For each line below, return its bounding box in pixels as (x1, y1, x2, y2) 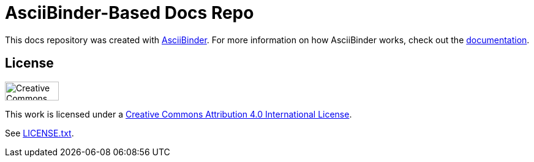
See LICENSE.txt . (5, 127, 74, 138)
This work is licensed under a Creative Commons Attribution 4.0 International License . (5, 108, 352, 119)
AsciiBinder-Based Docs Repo (5, 2, 254, 23)
